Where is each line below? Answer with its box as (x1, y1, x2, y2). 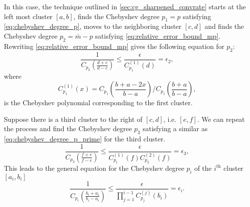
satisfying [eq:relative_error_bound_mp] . (95, 30, 221, 41)
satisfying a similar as (142, 123, 208, 134)
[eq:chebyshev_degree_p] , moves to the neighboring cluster (4, 21, 182, 31)
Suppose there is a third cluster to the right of (4, 114, 143, 124)
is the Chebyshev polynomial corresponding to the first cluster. (4, 97, 193, 108)
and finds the (205, 21, 244, 31)
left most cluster (4, 11, 53, 21)
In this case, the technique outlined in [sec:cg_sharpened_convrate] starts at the (4, 1, 246, 11)
